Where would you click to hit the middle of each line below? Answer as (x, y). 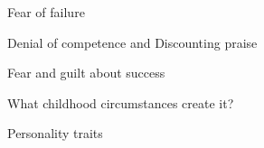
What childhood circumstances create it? (121, 102)
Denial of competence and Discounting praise (132, 42)
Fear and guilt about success (86, 73)
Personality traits (55, 133)
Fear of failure (46, 12)
